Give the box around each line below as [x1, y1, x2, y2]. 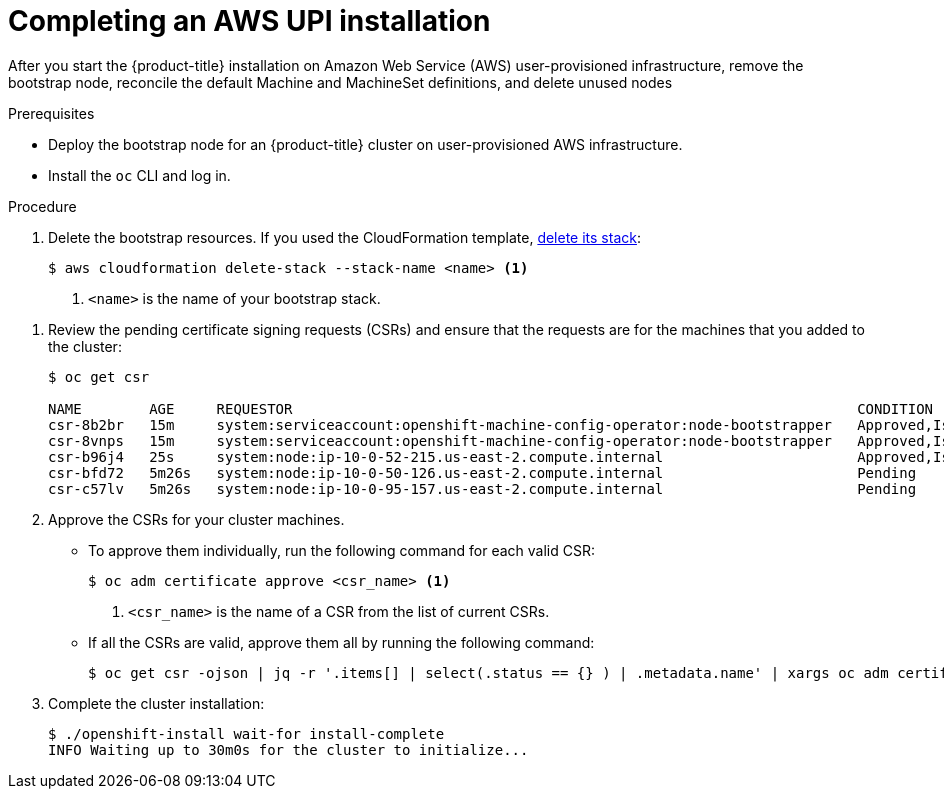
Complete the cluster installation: [48, 694, 265, 712]
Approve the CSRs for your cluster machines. [48, 510, 345, 528]
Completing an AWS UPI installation [8, 4, 491, 38]
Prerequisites [8, 104, 95, 122]
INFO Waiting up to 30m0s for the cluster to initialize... [48, 741, 529, 758]
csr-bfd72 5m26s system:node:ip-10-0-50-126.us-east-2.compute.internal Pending [48, 464, 917, 481]
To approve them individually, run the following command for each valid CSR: [88, 541, 595, 559]
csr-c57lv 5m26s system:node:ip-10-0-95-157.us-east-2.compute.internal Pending [48, 480, 917, 497]
